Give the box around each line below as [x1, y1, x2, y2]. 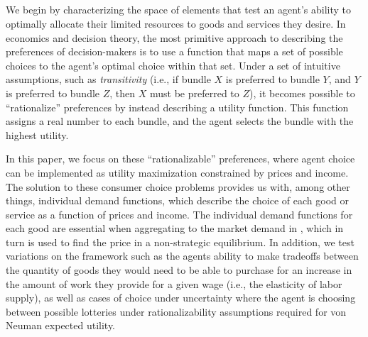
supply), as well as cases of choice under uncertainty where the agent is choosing [6, 290, 356, 305]
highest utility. [6, 127, 69, 142]
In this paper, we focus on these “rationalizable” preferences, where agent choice [6, 151, 355, 166]
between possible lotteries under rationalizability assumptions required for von [6, 304, 347, 319]
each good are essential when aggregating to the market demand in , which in [6, 221, 344, 236]
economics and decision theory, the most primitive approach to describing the [6, 30, 343, 45]
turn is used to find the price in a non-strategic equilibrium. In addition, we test [6, 234, 355, 249]
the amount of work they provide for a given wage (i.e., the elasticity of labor [6, 276, 342, 291]
